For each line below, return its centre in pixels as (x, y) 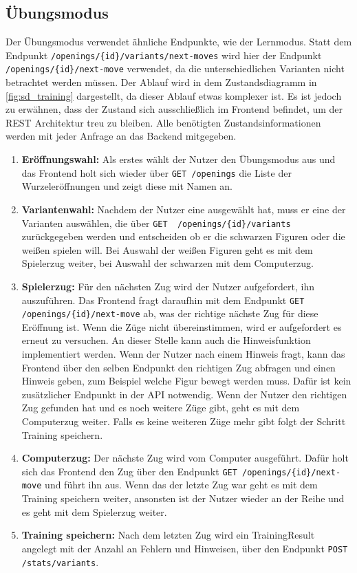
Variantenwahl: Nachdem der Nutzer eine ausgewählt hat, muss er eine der (184, 209)
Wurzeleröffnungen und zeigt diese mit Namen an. (127, 186)
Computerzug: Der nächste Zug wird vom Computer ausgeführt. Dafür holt (185, 458)
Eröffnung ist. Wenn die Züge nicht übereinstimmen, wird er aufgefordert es (182, 326)
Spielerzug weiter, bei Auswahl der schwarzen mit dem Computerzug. (167, 263)
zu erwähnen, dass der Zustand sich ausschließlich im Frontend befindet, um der (174, 109)
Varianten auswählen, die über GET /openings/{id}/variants (156, 223)
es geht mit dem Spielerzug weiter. (94, 511)
